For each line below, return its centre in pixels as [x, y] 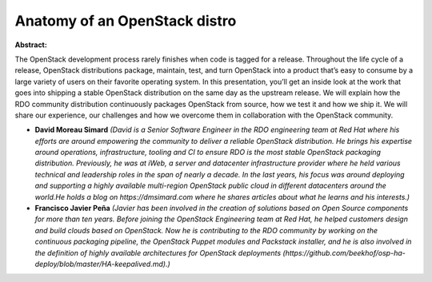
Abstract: [31, 45]
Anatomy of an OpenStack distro [126, 21]
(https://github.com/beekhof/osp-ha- [344, 252]
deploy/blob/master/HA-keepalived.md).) [103, 264]
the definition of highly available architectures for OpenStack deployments [158, 252]
